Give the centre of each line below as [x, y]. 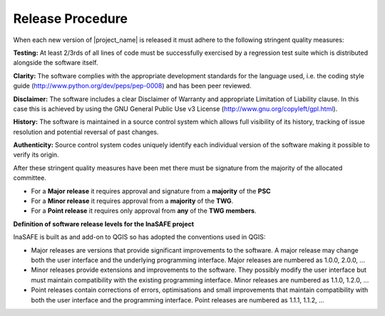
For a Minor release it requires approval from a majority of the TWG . [132, 201]
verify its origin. [36, 155]
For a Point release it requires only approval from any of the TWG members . [144, 211]
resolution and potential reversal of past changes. [86, 132]
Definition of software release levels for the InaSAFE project [104, 223]
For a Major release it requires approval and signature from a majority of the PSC [151, 191]
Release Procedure [71, 19]
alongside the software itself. [56, 63]
